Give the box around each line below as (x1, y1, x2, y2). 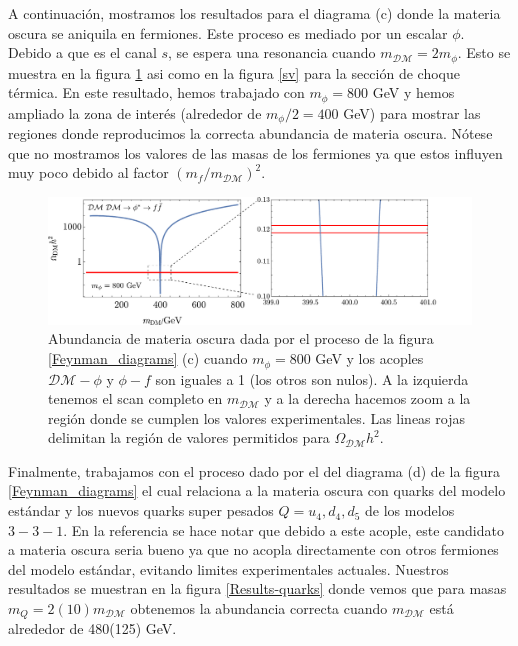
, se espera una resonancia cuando (168, 42, 376, 63)
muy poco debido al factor (8, 162, 169, 183)
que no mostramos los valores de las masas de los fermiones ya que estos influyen (8, 142, 503, 163)
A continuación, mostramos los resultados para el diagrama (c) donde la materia (8, 3, 501, 23)
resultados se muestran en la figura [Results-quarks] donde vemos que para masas (8, 578, 507, 599)
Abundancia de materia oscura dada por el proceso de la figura (48, 328, 434, 349)
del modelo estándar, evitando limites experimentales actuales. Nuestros (8, 558, 449, 579)
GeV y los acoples (315, 348, 424, 369)
